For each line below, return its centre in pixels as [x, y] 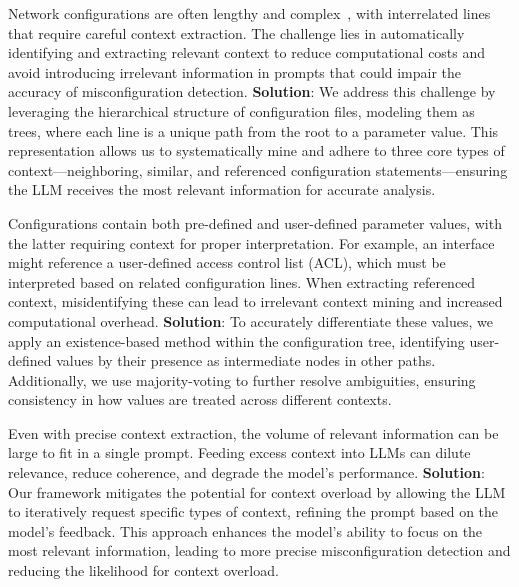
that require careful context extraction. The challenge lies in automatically [236, 32]
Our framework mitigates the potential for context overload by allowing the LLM [257, 491]
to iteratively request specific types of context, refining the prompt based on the [253, 511]
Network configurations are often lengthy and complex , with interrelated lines [249, 13]
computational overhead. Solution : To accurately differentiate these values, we [250, 320]
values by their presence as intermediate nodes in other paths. [246, 360]
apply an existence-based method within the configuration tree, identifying [236, 340]
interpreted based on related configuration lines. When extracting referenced [242, 281]
